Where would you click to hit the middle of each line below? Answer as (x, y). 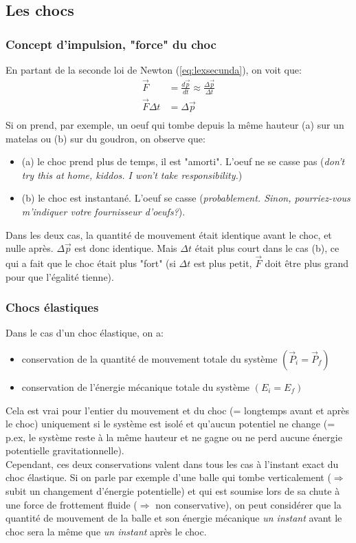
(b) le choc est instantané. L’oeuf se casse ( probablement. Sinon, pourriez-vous (186, 198)
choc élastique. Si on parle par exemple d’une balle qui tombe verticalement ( (168, 477)
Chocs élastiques (52, 307)
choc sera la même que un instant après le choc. (106, 531)
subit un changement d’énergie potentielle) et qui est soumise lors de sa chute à (173, 491)
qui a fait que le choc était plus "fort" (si (91, 263)
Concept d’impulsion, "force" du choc (111, 44)
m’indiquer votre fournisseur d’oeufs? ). (103, 211)
